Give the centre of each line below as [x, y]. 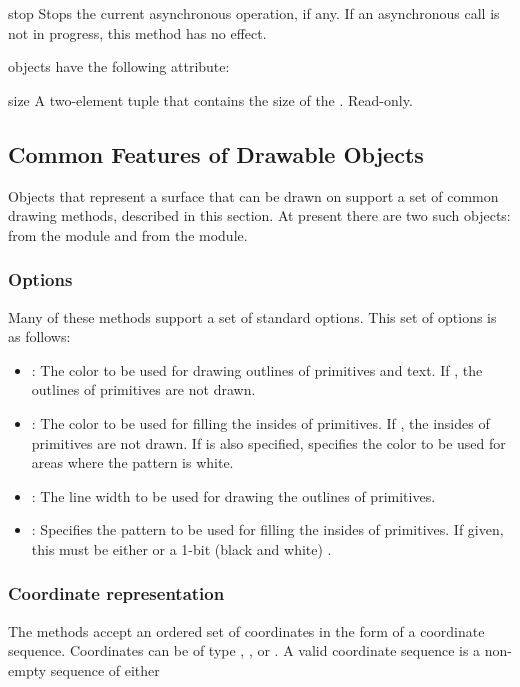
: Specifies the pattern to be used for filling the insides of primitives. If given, [267, 529]
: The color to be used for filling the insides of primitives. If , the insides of [260, 422]
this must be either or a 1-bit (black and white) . [181, 548]
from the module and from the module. [128, 234]
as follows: [39, 336]
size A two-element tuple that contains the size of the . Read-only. [210, 99]
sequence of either [105, 669]
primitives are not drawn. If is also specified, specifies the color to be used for [268, 442]
